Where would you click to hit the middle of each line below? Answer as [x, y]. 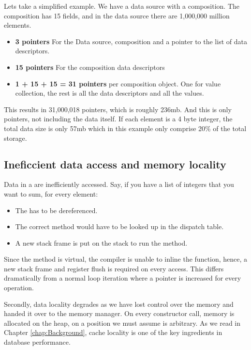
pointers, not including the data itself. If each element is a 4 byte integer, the [118, 119]
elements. [18, 25]
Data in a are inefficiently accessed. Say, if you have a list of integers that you [119, 184]
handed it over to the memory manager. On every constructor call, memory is [119, 313]
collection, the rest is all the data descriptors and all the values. [110, 93]
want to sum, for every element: [51, 193]
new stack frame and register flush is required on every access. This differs [114, 268]
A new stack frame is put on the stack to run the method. [101, 242]
